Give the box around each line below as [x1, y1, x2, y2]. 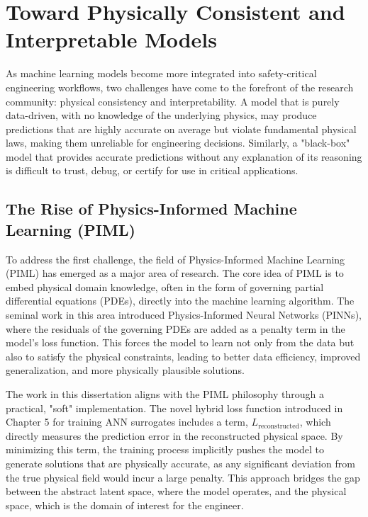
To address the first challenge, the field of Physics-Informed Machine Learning [6, 251, 345, 266]
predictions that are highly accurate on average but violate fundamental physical [6, 121, 357, 136]
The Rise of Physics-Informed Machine [6, 198, 297, 220]
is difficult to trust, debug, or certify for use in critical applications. [6, 163, 299, 178]
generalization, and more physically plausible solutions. [6, 363, 245, 377]
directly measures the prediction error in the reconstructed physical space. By [6, 428, 343, 443]
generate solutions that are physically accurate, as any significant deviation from [6, 455, 355, 470]
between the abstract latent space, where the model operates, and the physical [6, 484, 347, 499]
